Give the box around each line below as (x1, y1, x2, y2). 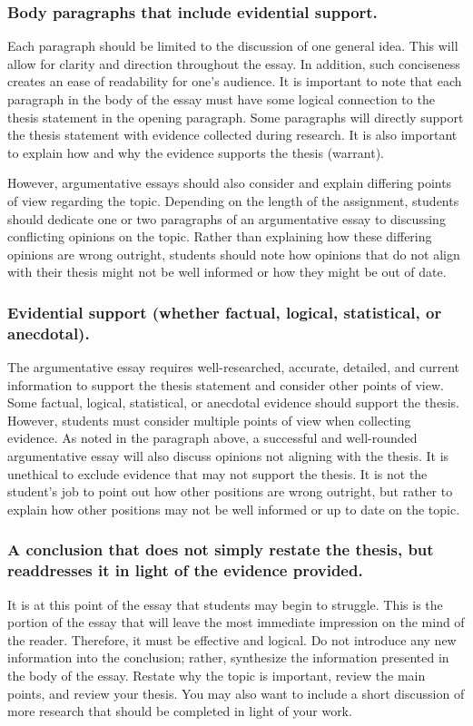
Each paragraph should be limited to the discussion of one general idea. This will (7, 36, 458, 55)
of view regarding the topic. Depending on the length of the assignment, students (7, 191, 459, 210)
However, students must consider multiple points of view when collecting (7, 410, 411, 429)
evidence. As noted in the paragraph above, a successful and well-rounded (7, 428, 418, 447)
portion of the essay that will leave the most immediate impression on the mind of (7, 613, 465, 632)
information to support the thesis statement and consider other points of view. (7, 375, 444, 394)
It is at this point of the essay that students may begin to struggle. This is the (7, 594, 443, 613)
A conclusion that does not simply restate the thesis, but (7, 538, 434, 561)
